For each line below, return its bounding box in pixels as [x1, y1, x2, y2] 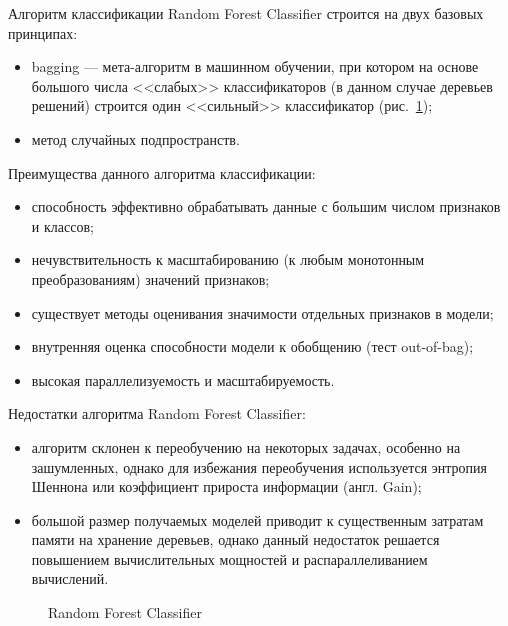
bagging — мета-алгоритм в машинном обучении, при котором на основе [31, 56, 479, 77]
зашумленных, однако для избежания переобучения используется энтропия [31, 456, 487, 477]
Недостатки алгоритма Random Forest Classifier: [8, 403, 306, 424]
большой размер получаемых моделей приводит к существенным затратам [31, 509, 484, 530]
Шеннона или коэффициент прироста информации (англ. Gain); [31, 476, 422, 497]
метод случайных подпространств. [31, 128, 240, 149]
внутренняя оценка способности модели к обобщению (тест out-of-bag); [31, 336, 474, 357]
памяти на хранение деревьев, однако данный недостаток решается [31, 529, 440, 550]
